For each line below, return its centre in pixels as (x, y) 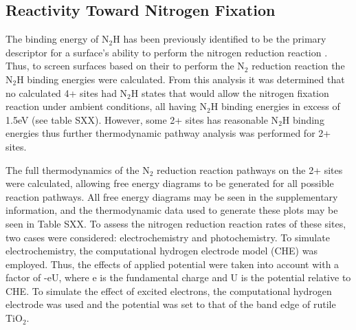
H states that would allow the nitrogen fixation (230, 92)
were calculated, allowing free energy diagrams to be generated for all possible (170, 183)
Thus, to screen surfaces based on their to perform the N (125, 66)
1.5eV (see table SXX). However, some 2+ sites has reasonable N (142, 119)
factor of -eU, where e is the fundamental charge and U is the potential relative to (178, 277)
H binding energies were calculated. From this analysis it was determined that (181, 79)
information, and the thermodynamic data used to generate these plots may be (172, 210)
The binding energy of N (57, 39)
